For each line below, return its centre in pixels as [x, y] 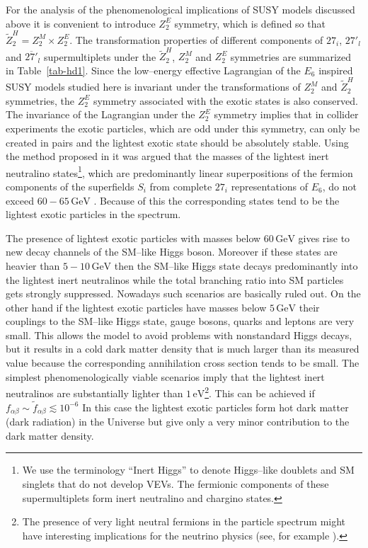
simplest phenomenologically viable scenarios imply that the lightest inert [165, 376]
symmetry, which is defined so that [250, 23]
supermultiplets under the [100, 56]
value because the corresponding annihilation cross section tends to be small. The [183, 363]
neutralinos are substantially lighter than [94, 393]
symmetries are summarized [291, 56]
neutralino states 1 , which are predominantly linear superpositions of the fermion [179, 171]
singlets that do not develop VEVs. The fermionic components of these [176, 483]
